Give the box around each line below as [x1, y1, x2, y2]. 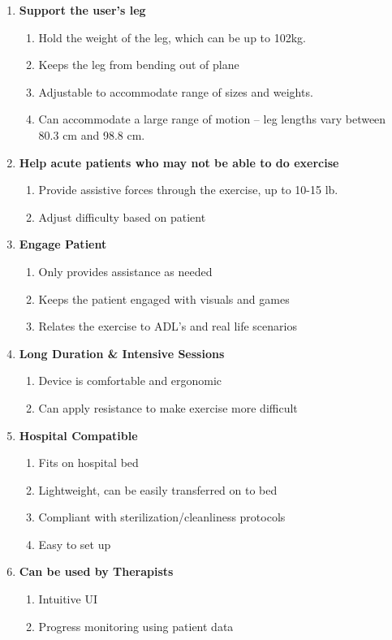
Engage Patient [19, 236, 107, 253]
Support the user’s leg [19, 2, 146, 18]
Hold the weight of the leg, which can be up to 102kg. [38, 28, 306, 45]
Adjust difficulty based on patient [38, 208, 206, 225]
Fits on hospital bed [38, 454, 139, 471]
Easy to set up [38, 535, 111, 552]
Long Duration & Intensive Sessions [19, 344, 225, 361]
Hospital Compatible [19, 426, 138, 443]
